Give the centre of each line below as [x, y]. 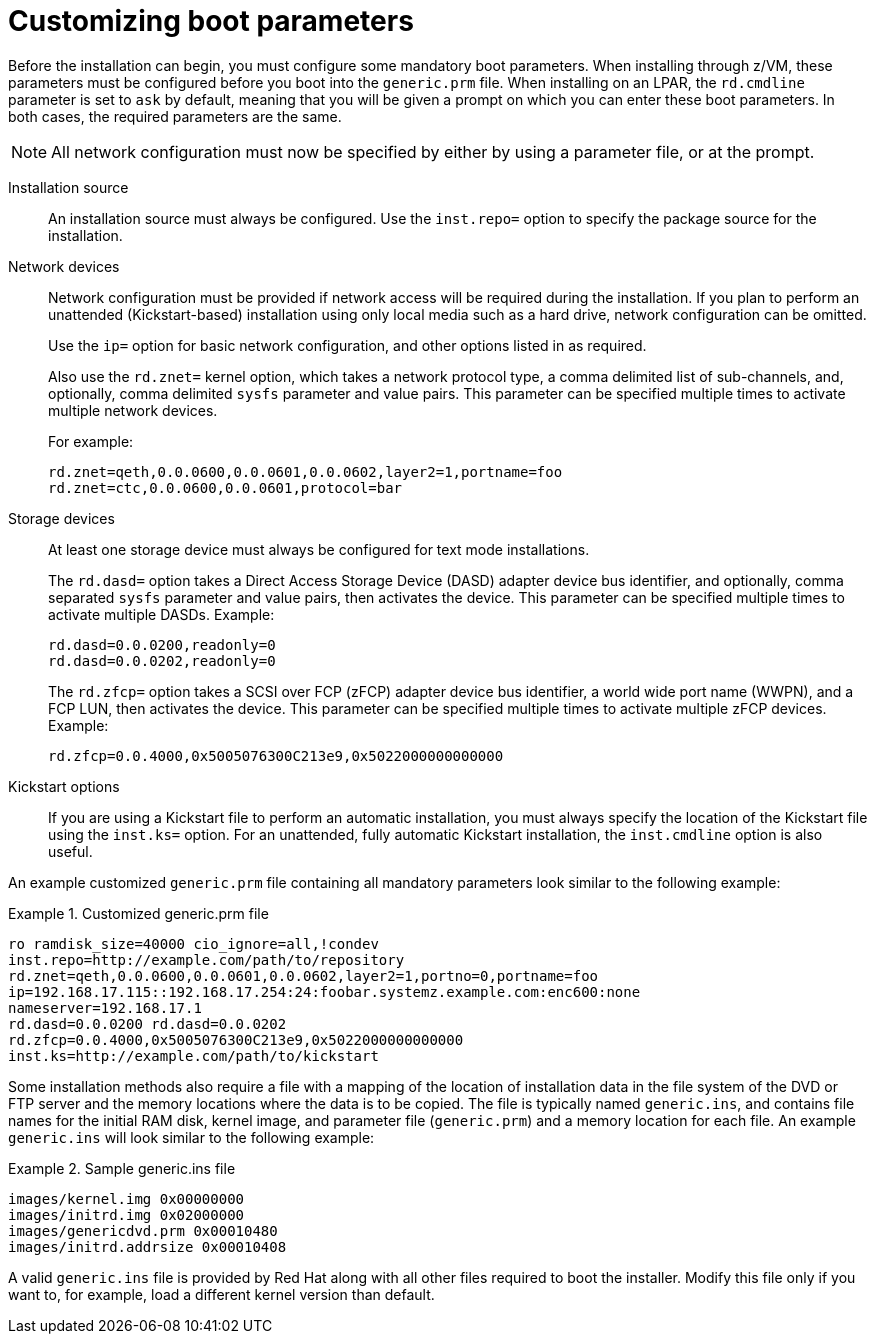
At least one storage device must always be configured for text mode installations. [319, 549]
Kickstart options [64, 786]
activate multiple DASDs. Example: [161, 614]
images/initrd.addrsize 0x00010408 [147, 1246]
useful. [70, 851]
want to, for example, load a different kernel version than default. [221, 1294]
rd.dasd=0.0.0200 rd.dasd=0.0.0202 [147, 1023]
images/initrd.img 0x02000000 [126, 1214]
